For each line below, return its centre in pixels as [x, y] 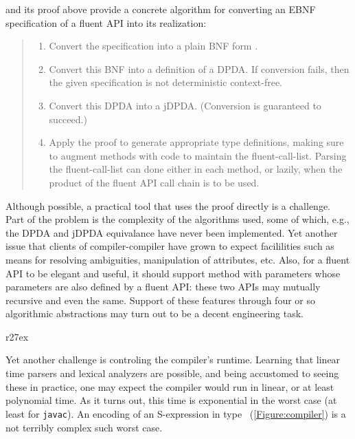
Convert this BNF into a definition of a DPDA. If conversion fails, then [199, 68]
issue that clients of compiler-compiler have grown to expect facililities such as [170, 246]
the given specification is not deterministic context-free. [165, 82]
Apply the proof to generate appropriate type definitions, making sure [196, 142]
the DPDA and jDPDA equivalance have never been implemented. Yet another [172, 232]
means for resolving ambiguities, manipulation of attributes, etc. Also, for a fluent [178, 259]
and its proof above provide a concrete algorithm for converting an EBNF [161, 9]
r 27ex [17, 336]
